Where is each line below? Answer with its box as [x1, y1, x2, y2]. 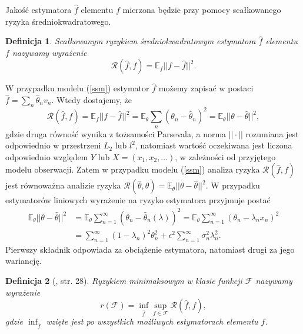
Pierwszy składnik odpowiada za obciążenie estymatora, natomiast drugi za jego [5, 243, 295, 255]
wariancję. [5, 254, 42, 267]
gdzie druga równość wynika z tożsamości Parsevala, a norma [5, 127, 227, 140]
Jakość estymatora [5, 4, 72, 15]
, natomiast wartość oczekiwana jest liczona [135, 139, 292, 151]
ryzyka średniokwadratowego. [5, 15, 111, 27]
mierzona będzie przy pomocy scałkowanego [122, 4, 281, 15]
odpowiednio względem [5, 150, 88, 163]
